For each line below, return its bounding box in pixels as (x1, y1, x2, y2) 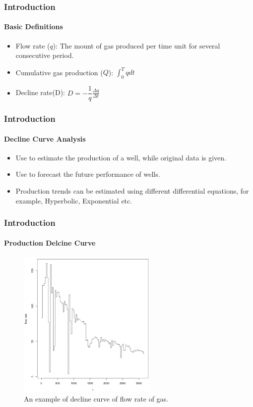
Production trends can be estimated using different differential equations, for (15, 186, 249, 196)
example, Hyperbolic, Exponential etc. (15, 195, 132, 205)
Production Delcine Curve (4, 237, 96, 248)
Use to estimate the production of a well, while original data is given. (15, 152, 226, 162)
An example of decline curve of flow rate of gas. (24, 394, 169, 404)
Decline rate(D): (15, 87, 65, 98)
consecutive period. (15, 50, 74, 60)
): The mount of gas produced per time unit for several (53, 40, 220, 51)
